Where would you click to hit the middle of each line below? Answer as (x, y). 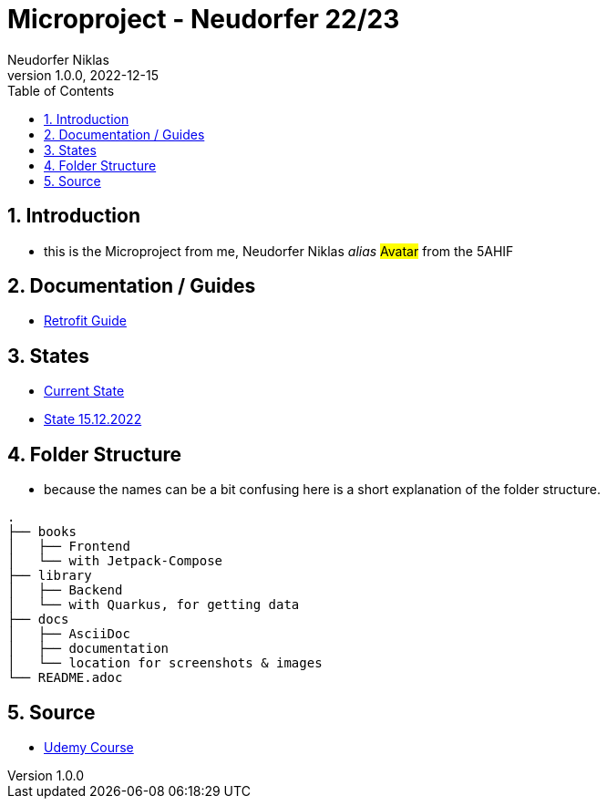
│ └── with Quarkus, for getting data (154, 605)
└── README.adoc (65, 678)
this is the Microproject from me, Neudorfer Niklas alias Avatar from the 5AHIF (279, 251)
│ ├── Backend (65, 590)
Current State (84, 391)
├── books (42, 532)
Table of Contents (61, 90)
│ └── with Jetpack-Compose (115, 561)
